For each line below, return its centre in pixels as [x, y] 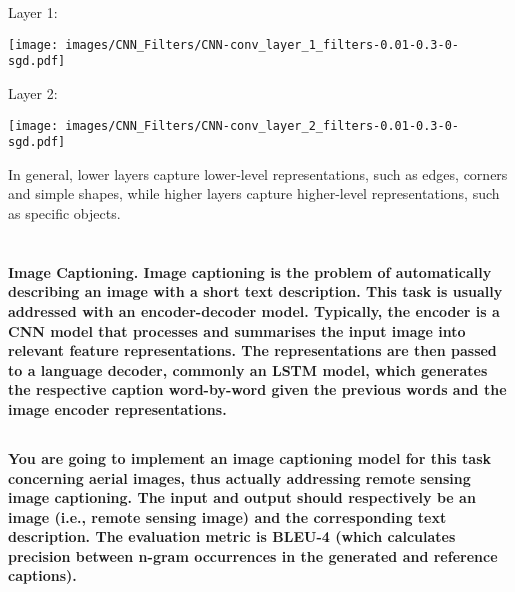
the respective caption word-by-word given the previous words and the [257, 389]
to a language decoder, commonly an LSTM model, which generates [248, 369]
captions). [42, 575]
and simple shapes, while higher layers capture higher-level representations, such [254, 193]
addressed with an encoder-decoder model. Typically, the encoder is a [254, 310]
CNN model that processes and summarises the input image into [237, 330]
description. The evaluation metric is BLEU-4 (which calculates [232, 536]
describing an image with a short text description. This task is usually [255, 291]
